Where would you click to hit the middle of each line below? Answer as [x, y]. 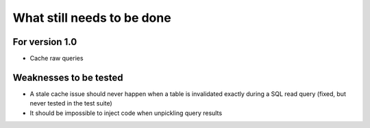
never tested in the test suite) [71, 103]
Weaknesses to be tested [68, 77]
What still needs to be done [92, 18]
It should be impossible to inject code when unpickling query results [126, 113]
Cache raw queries [57, 59]
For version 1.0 [45, 42]
